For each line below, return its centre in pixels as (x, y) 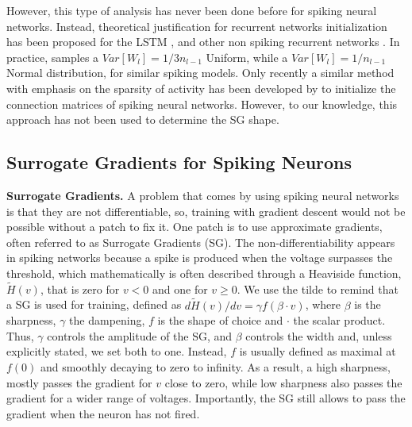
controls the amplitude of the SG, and (140, 335)
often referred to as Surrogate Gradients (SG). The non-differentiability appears (201, 242)
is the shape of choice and (220, 320)
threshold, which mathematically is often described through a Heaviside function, (204, 273)
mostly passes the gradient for (79, 382)
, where (323, 304)
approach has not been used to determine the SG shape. (143, 119)
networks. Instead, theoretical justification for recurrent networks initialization (197, 26)
